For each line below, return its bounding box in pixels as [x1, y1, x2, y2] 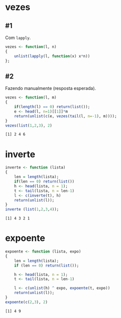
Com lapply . [5, 34, 31, 40]
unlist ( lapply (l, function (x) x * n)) [14, 53, 91, 58]
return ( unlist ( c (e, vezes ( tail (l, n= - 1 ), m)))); [14, 113, 117, 118]
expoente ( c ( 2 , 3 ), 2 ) [5, 299, 48, 304]
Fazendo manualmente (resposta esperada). [5, 85, 96, 91]
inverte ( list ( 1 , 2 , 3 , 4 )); [5, 207, 59, 212]
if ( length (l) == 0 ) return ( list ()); [14, 104, 91, 109]
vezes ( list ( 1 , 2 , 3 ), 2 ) [5, 123, 52, 128]
